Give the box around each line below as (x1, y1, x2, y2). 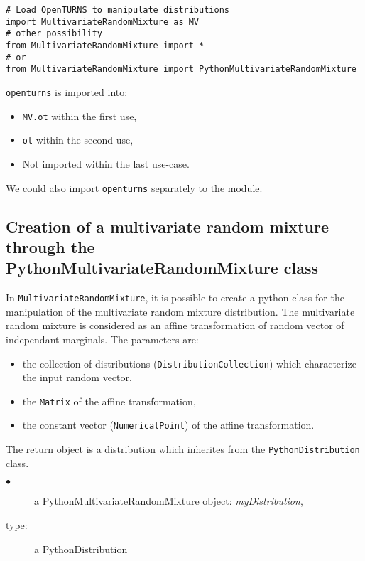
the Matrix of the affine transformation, (22, 393, 196, 408)
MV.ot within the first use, (22, 108, 137, 123)
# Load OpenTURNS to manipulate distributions (6, 5, 229, 15)
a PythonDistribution (34, 541, 128, 556)
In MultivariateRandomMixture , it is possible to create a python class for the (6, 290, 344, 305)
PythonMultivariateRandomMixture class (6, 257, 319, 279)
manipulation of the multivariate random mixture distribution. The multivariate (6, 304, 355, 319)
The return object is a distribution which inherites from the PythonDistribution (6, 442, 360, 456)
